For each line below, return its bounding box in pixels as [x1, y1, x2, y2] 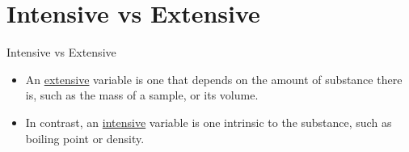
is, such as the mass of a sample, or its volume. [25, 87, 259, 103]
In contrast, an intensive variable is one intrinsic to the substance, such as [25, 113, 392, 130]
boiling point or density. [25, 129, 145, 146]
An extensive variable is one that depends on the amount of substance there [25, 70, 403, 87]
